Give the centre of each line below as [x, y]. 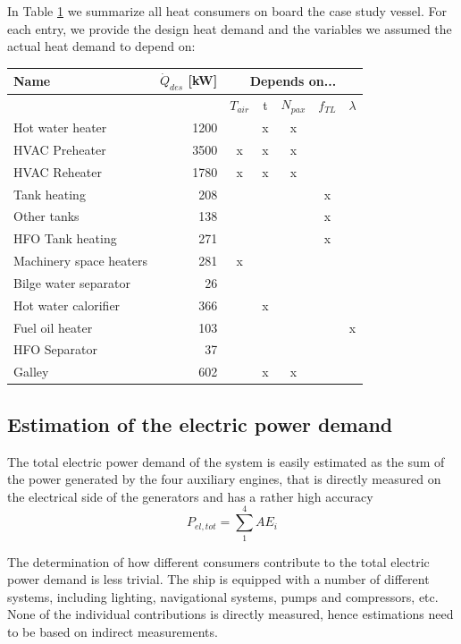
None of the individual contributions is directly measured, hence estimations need [230, 614]
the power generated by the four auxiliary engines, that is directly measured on [224, 479]
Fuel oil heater [53, 327]
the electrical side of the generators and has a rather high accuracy [190, 496]
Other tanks [46, 216]
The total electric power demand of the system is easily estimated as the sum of [226, 461]
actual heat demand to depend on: [101, 46]
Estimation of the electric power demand [200, 424]
